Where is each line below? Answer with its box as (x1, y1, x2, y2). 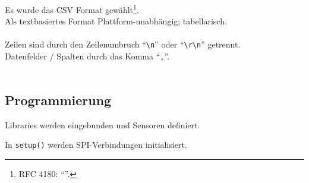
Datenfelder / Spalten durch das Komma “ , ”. (5, 50, 170, 62)
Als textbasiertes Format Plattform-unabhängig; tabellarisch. (5, 15, 227, 27)
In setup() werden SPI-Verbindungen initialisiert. (5, 138, 187, 151)
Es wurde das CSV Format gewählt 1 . (5, 2, 139, 15)
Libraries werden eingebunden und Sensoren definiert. (5, 118, 200, 131)
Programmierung (5, 90, 112, 109)
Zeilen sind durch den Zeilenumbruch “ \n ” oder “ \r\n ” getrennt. (5, 38, 241, 51)
